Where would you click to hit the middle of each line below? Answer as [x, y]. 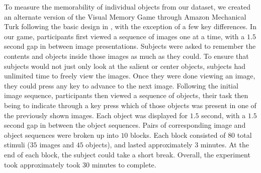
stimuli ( [17, 145]
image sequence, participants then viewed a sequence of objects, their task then [126, 95]
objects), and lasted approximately [139, 145]
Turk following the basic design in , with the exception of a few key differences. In [130, 26]
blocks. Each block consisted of [178, 135]
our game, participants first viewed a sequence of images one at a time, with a [124, 36]
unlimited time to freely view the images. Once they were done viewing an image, [130, 76]
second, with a [224, 115]
